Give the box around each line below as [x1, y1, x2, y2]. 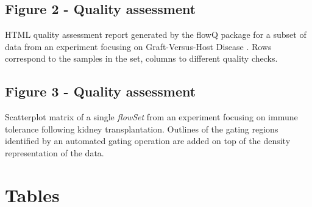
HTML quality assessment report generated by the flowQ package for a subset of [5, 28, 307, 41]
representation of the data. [5, 146, 104, 159]
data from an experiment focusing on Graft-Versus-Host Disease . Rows [5, 40, 272, 53]
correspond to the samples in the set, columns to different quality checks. [5, 52, 278, 65]
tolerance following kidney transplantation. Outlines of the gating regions [5, 122, 278, 135]
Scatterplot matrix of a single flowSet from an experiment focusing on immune [5, 111, 298, 123]
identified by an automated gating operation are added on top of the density [5, 134, 291, 147]
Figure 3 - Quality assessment [5, 82, 196, 101]
